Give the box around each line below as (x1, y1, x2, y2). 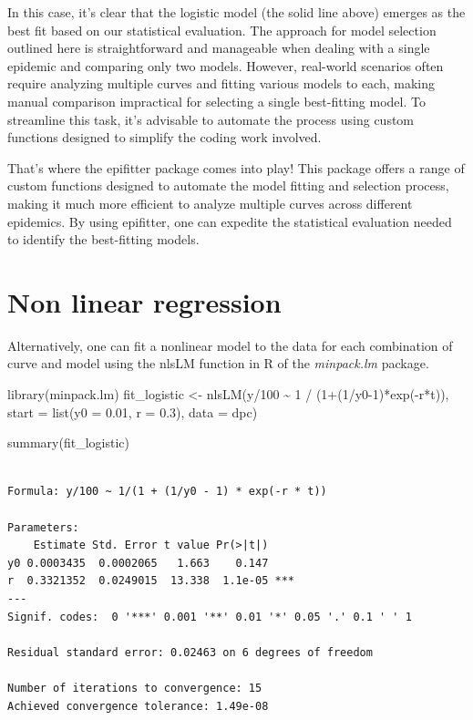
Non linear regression (7, 283, 282, 320)
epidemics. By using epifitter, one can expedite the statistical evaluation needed (7, 211, 452, 231)
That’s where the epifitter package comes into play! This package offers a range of (7, 158, 465, 177)
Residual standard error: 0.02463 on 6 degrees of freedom (7, 645, 373, 659)
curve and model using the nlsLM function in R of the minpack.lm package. (7, 354, 429, 373)
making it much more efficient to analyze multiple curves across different (7, 193, 413, 212)
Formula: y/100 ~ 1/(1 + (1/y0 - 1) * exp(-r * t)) (7, 485, 327, 499)
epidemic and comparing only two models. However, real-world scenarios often (7, 56, 444, 75)
